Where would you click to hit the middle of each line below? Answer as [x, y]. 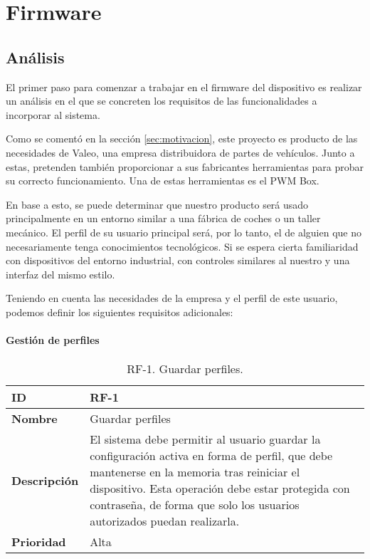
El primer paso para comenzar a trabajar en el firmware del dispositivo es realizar [184, 87]
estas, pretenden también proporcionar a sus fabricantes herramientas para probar [185, 166]
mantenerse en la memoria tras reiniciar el [195, 472]
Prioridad [39, 542]
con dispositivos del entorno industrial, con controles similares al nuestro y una [178, 260]
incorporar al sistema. [53, 114]
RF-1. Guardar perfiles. [185, 369]
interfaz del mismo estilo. [60, 274]
